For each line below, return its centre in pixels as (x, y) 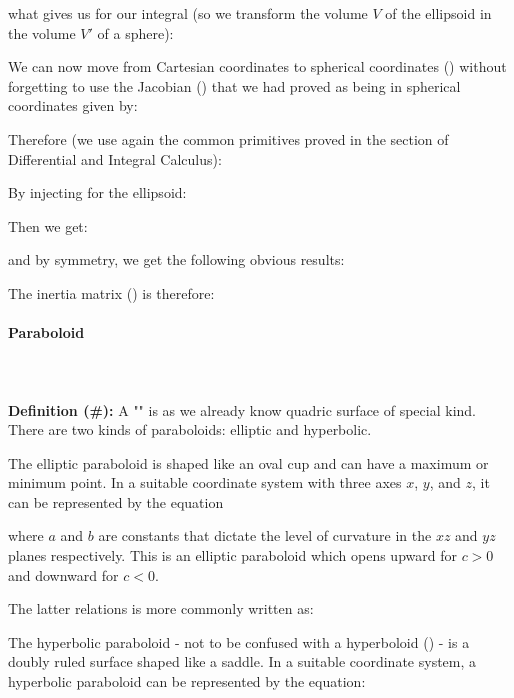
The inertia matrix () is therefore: (111, 292)
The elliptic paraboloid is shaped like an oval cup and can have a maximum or (248, 462)
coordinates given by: (73, 105)
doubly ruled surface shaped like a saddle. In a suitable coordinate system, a (242, 661)
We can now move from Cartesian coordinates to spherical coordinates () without (257, 66)
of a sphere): (135, 32)
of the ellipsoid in (438, 13)
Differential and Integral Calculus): (115, 158)
